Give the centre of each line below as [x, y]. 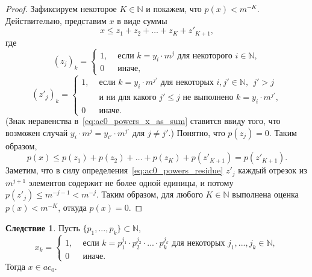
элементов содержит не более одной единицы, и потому [131, 182]
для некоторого [205, 56]
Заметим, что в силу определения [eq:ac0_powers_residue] [114, 170]
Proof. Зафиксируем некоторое [61, 8]
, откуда [72, 207]
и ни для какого [128, 97]
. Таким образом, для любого [150, 194]
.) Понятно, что [197, 132]
